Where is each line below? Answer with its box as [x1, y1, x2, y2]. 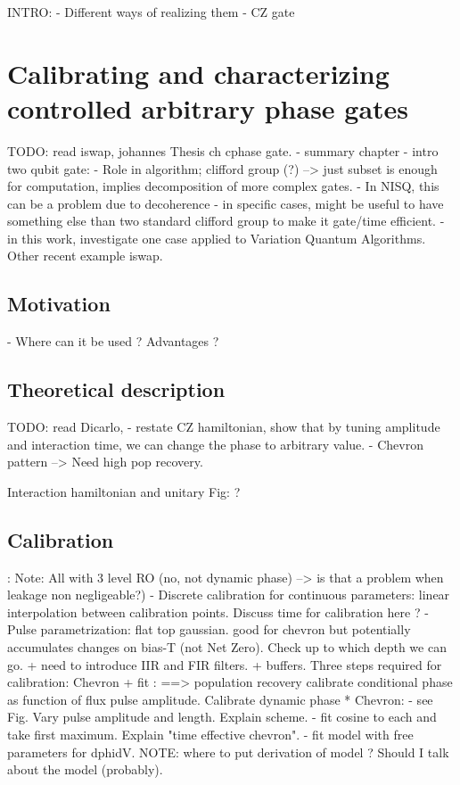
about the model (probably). [7, 760, 163, 779]
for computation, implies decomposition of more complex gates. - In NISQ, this [7, 177, 439, 195]
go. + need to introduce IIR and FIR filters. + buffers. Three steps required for [7, 655, 442, 673]
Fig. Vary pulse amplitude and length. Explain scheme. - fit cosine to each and [7, 707, 437, 726]
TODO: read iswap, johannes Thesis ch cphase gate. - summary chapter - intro [7, 141, 439, 160]
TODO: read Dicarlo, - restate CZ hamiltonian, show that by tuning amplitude [7, 417, 440, 436]
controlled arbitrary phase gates [7, 89, 409, 126]
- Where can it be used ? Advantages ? [7, 332, 219, 351]
